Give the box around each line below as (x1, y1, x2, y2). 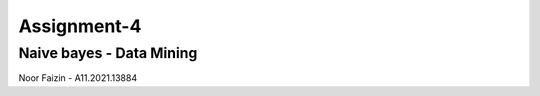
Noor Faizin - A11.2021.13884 (18, 72, 138, 84)
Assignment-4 (18, 15, 142, 37)
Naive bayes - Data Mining (18, 44, 198, 62)
